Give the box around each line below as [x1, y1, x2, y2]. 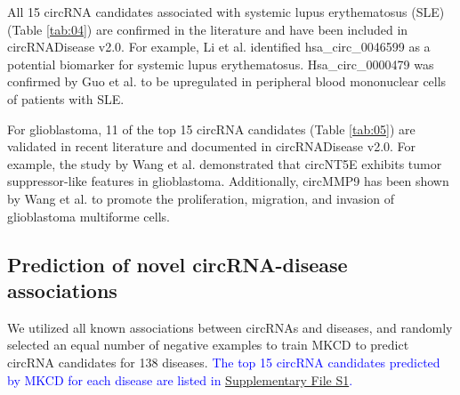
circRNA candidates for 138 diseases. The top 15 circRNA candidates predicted [7, 352, 440, 371]
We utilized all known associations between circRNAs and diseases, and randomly [7, 318, 453, 336]
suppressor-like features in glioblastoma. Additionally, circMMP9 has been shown [7, 172, 449, 190]
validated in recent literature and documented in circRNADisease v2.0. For [7, 137, 416, 156]
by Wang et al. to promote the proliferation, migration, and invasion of [7, 189, 395, 207]
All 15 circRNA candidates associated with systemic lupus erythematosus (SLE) [7, 3, 445, 20]
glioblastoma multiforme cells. [7, 206, 170, 225]
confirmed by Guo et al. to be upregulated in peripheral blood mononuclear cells [7, 72, 447, 91]
